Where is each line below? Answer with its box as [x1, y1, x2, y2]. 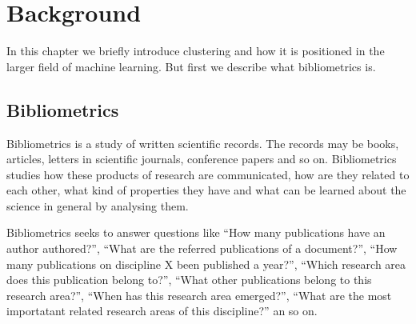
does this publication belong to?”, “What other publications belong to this [6, 271, 372, 288]
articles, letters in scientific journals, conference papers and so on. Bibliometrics [6, 150, 397, 167]
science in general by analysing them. [6, 197, 189, 214]
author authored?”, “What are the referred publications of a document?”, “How [6, 240, 398, 257]
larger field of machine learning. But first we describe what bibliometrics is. [6, 58, 376, 74]
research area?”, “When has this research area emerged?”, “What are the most [6, 286, 392, 303]
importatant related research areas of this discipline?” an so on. [6, 302, 318, 319]
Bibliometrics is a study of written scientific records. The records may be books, [6, 134, 399, 151]
